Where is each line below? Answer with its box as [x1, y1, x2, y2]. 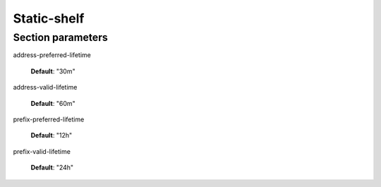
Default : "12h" [30, 131, 73, 140]
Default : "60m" [30, 99, 75, 107]
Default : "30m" [30, 67, 75, 76]
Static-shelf [13, 11, 85, 26]
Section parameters [13, 31, 109, 44]
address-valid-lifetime [13, 83, 78, 92]
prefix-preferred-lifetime [13, 115, 85, 123]
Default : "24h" [30, 163, 74, 172]
